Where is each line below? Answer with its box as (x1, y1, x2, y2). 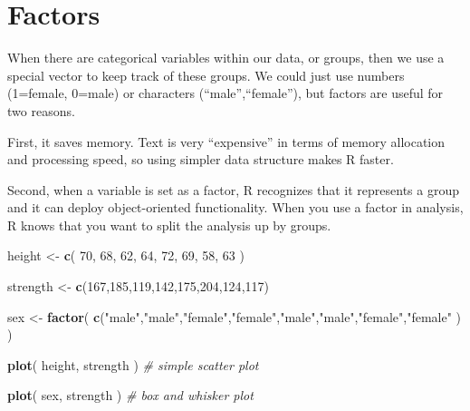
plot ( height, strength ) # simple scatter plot (7, 355, 259, 374)
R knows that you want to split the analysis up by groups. (7, 215, 331, 234)
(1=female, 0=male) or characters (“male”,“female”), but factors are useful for (7, 83, 444, 103)
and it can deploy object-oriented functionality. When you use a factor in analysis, (7, 198, 464, 217)
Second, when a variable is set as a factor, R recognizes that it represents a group (7, 180, 459, 199)
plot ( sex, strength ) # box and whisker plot (7, 386, 254, 405)
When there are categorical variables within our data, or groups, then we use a (7, 48, 445, 67)
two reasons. (7, 101, 75, 120)
